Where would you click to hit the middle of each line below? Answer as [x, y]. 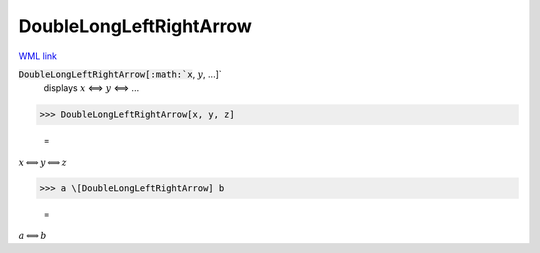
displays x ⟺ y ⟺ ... [91, 88]
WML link [38, 56]
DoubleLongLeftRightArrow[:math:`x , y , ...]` [120, 74]
